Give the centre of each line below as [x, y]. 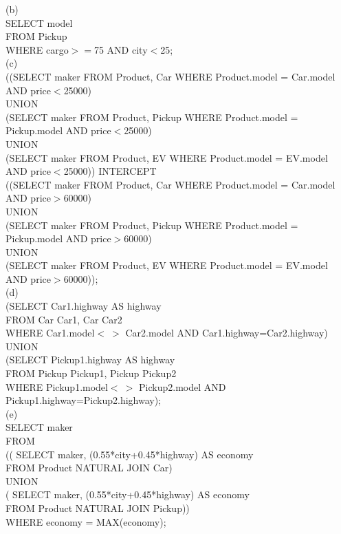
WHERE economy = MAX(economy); [86, 521]
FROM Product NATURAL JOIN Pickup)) [98, 508]
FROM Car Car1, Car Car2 [64, 319]
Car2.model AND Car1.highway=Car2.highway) [227, 333]
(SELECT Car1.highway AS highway [84, 306]
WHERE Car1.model [50, 333]
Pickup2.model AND [183, 386]
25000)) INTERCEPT [110, 171]
